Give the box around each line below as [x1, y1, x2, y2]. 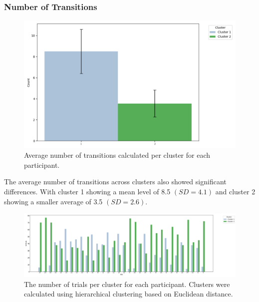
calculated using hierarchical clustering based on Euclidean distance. [24, 288, 233, 299]
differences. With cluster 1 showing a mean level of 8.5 [4, 186, 171, 196]
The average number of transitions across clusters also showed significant [4, 176, 227, 187]
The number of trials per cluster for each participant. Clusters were [24, 278, 230, 289]
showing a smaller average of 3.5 [4, 196, 103, 206]
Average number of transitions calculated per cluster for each [24, 150, 211, 160]
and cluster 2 [215, 186, 256, 196]
